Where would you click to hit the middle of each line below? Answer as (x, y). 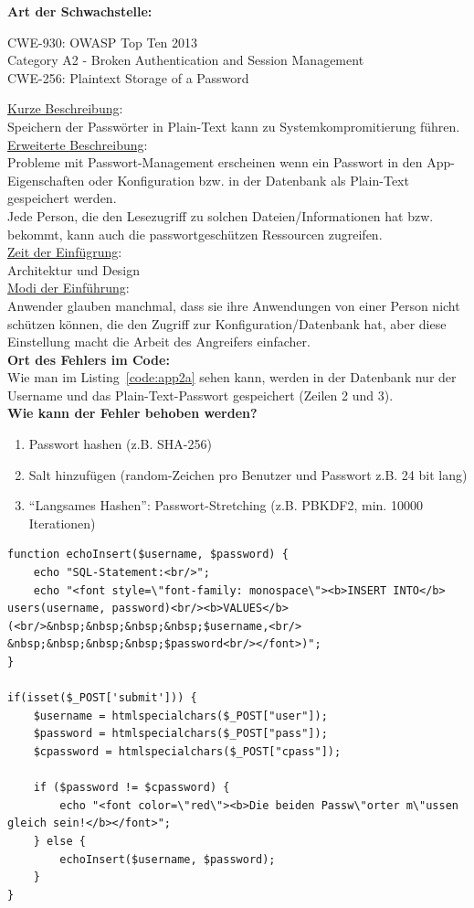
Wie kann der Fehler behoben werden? (132, 413)
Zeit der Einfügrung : (65, 252)
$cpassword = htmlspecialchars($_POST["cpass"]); (187, 751)
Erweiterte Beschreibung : (78, 144)
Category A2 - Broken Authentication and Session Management (186, 60)
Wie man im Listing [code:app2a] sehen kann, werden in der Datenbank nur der (232, 377)
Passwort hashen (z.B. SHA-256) (120, 444)
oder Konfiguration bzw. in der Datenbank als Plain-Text (248, 180)
